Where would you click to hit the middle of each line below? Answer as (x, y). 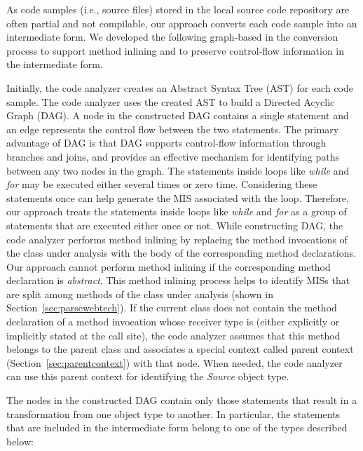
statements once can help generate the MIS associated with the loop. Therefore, (178, 197)
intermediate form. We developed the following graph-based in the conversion (172, 37)
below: (20, 441)
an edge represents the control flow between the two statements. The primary (173, 129)
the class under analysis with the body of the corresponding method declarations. (181, 253)
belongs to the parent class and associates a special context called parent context (180, 349)
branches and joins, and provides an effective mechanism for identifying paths (173, 156)
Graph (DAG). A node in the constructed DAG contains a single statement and (178, 115)
